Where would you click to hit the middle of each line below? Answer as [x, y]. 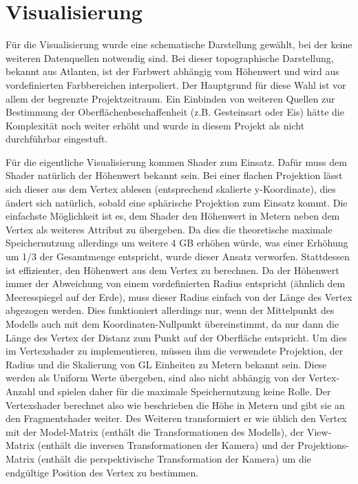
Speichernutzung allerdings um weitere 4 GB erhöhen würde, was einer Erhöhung [177, 243]
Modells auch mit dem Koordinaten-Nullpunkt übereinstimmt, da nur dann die [172, 324]
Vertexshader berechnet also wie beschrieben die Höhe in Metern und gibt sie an [175, 404]
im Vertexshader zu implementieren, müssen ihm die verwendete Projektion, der [175, 351]
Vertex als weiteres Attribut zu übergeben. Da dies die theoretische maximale [169, 229]
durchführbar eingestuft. [57, 139]
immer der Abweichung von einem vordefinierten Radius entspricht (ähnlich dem [176, 283]
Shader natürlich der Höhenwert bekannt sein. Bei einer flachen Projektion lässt [174, 175]
